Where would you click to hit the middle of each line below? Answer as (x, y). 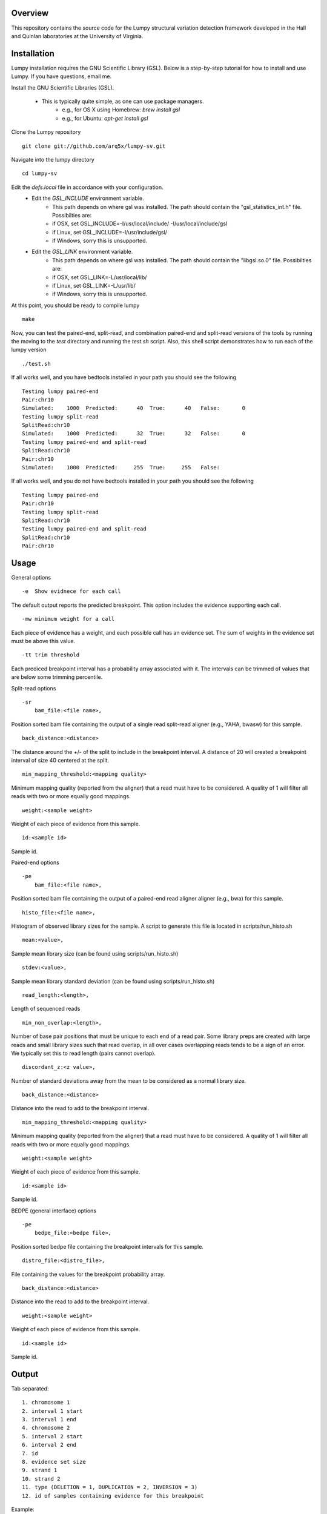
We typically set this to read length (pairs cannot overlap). (84, 1053)
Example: (23, 1509)
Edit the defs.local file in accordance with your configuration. (87, 187)
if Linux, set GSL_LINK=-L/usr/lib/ (94, 286)
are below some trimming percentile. (57, 677)
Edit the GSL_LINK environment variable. (82, 252)
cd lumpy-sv (40, 174)
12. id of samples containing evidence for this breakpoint (113, 1496)
